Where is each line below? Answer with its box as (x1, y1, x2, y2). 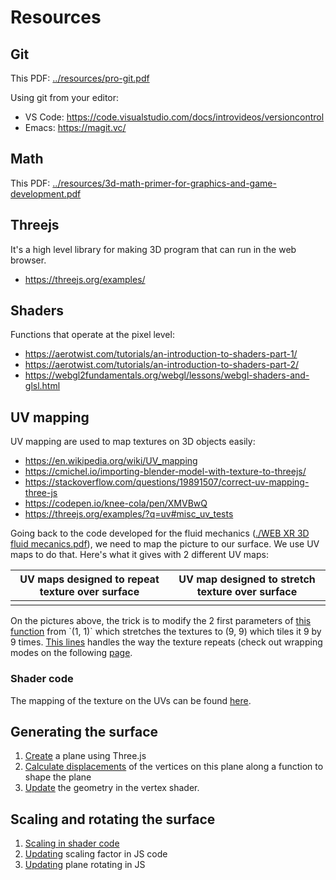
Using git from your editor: (10, 92, 120, 103)
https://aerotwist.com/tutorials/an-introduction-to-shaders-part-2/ (24, 359, 300, 371)
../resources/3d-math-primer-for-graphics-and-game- (52, 177, 277, 189)
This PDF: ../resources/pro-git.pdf (10, 72, 150, 84)
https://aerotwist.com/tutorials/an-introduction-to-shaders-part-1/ (24, 348, 298, 360)
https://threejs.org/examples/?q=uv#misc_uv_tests (24, 508, 234, 520)
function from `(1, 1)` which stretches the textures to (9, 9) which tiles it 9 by (10, 626, 322, 638)
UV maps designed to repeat (19, 572, 160, 586)
